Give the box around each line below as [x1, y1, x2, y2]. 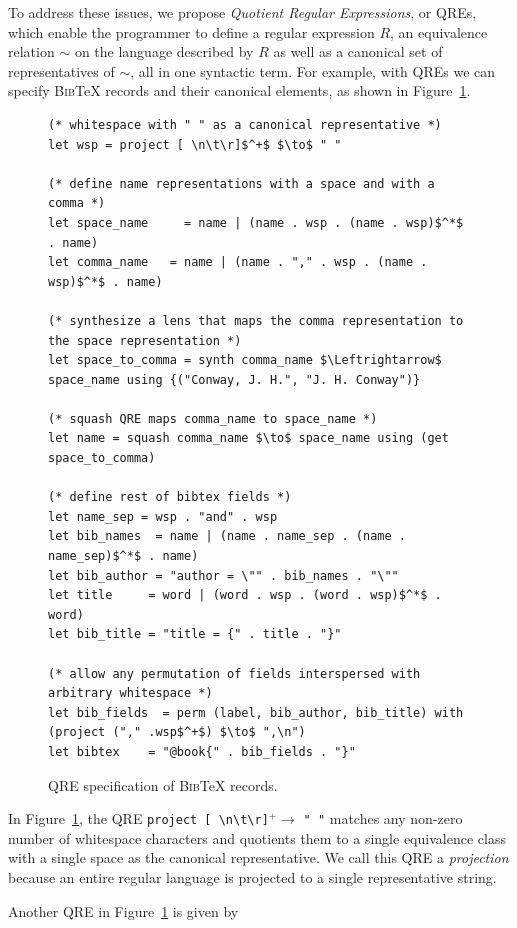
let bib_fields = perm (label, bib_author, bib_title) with [48, 705, 464, 720]
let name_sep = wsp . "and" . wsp [48, 509, 278, 524]
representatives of [8, 60, 115, 81]
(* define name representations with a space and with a [48, 176, 435, 191]
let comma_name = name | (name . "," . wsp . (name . [48, 255, 428, 270]
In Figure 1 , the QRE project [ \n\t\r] [8, 808, 269, 829]
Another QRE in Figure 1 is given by [8, 900, 239, 921]
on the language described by [74, 41, 254, 62]
